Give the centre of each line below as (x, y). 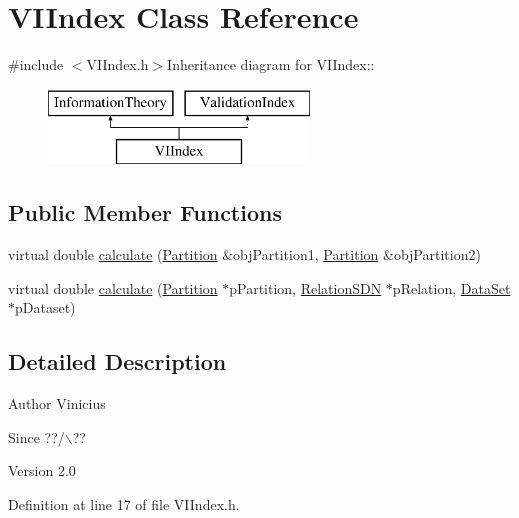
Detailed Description (117, 361)
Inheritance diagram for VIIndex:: (271, 64)
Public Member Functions (145, 212)
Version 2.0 (42, 470)
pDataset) (45, 307)
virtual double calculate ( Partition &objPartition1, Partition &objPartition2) (244, 254)
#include (36, 64)
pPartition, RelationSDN (305, 287)
